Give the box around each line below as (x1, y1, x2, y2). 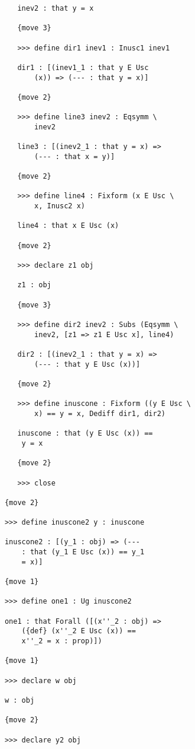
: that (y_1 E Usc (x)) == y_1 (21, 548, 145, 557)
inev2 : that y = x (17, 4, 94, 12)
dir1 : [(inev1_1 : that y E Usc (17, 63, 149, 72)
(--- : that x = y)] (34, 152, 115, 161)
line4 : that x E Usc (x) (17, 221, 119, 230)
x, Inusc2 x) (34, 202, 85, 211)
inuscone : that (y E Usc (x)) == (17, 429, 153, 438)
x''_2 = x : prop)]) (21, 637, 102, 645)
